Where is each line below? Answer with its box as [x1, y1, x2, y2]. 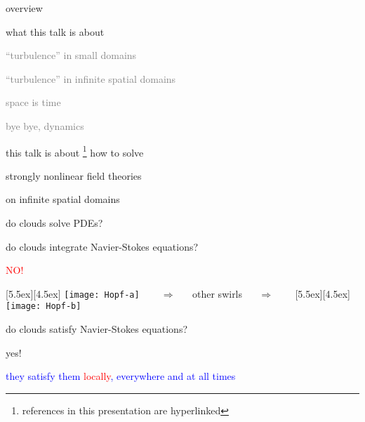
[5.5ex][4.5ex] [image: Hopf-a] [6, 286, 140, 301]
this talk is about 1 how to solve [6, 143, 144, 159]
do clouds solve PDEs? [6, 216, 103, 230]
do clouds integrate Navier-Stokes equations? [6, 239, 199, 253]
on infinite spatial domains [6, 192, 120, 206]
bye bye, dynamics [6, 118, 84, 133]
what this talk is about [6, 24, 105, 39]
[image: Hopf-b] [6, 301, 81, 312]
